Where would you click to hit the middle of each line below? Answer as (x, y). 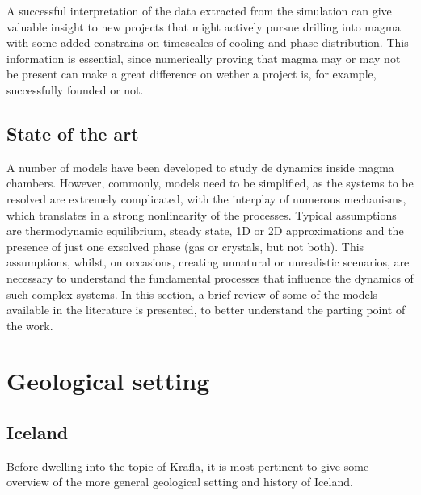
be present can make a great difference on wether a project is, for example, (192, 74)
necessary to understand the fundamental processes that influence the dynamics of (210, 277)
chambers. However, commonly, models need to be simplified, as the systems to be (210, 183)
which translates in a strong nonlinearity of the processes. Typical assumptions (202, 214)
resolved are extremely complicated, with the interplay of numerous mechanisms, (206, 198)
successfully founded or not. (75, 89)
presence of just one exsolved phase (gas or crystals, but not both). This (185, 246)
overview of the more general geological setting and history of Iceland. (180, 482)
